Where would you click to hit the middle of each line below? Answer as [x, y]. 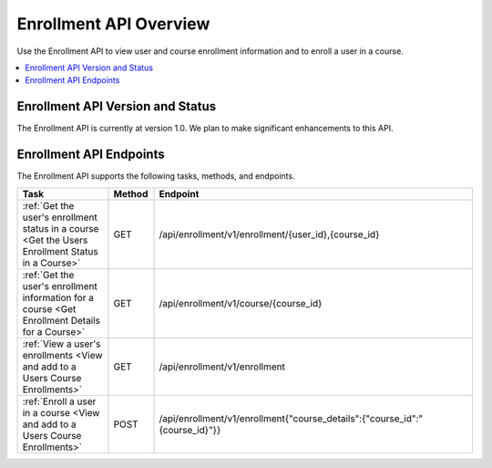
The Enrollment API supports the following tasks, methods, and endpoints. [156, 176]
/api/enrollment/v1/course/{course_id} [241, 303]
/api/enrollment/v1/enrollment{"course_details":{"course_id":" [291, 418]
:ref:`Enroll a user [59, 401]
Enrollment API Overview [113, 24]
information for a [58, 297]
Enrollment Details [61, 320]
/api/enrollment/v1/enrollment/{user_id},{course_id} [269, 234]
